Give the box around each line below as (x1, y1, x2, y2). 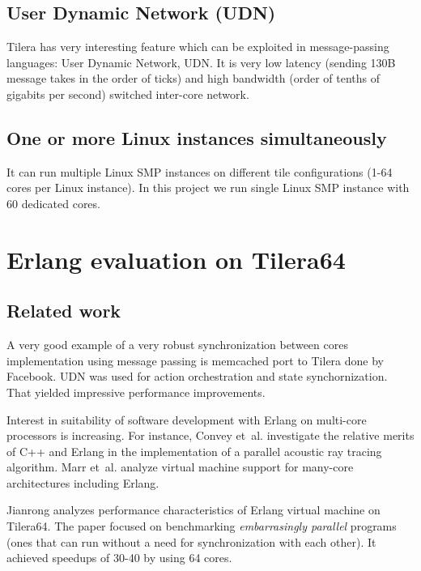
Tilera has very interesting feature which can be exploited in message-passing (6, 38, 389, 55)
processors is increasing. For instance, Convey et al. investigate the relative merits (6, 427, 415, 444)
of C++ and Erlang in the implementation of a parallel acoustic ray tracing (6, 442, 382, 459)
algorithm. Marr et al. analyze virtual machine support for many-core (6, 458, 354, 475)
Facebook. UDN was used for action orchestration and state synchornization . (6, 368, 388, 385)
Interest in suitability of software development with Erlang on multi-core (6, 411, 367, 428)
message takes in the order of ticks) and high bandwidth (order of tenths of (6, 70, 380, 87)
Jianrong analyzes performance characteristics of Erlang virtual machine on (6, 501, 381, 518)
